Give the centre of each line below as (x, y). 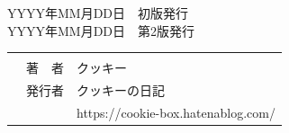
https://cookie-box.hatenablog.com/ (176, 112)
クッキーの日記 (121, 90)
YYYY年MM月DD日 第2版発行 (101, 30)
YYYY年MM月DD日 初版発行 (98, 13)
